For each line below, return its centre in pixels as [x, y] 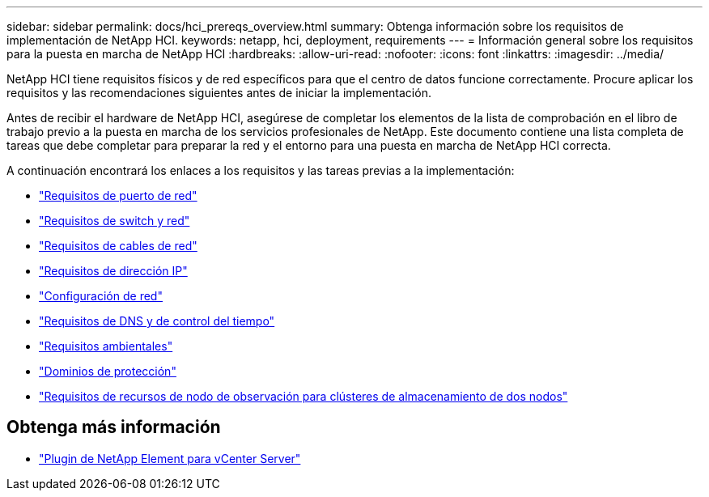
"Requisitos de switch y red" [115, 221]
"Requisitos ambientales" [106, 346]
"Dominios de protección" [108, 371]
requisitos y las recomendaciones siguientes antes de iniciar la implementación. [219, 93]
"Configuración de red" [101, 296]
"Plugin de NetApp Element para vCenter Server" [170, 458]
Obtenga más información [114, 427]
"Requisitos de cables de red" [118, 246]
